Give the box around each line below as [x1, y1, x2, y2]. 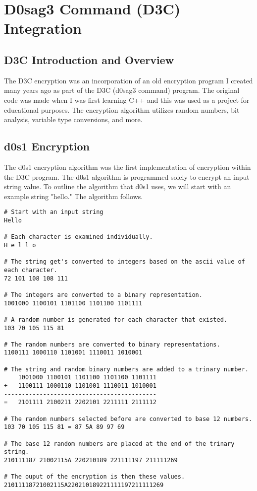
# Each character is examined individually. [4, 233, 153, 241]
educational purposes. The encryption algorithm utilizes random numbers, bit [4, 104, 240, 115]
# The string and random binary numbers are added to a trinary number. [4, 365, 249, 373]
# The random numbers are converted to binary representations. [4, 341, 220, 348]
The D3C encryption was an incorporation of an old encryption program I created [4, 75, 253, 85]
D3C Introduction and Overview [4, 52, 174, 67]
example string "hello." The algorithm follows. [4, 191, 143, 201]
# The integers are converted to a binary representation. [4, 291, 203, 298]
